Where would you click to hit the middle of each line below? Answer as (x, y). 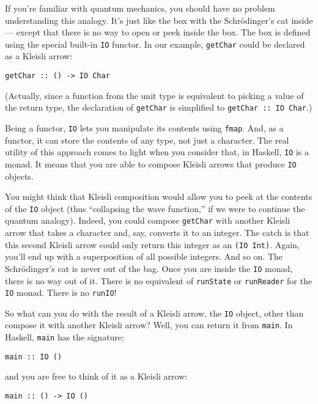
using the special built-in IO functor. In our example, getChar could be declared (155, 44)
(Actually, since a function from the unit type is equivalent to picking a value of (154, 95)
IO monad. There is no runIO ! (61, 292)
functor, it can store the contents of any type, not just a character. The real (147, 140)
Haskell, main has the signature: (65, 337)
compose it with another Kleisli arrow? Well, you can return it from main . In (149, 325)
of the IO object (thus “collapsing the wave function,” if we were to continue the (155, 208)
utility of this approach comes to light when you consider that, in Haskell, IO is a (157, 152)
